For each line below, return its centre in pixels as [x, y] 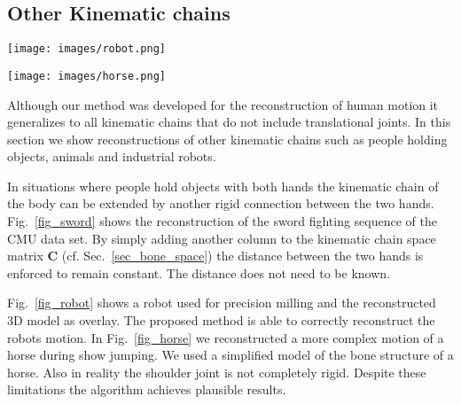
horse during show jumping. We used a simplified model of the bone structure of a [230, 355]
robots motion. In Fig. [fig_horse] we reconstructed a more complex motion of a [226, 337]
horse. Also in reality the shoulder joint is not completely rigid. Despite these [217, 372]
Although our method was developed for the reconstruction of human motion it [223, 104]
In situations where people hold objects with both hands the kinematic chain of [223, 186]
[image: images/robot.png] [86, 49]
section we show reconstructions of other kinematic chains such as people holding [227, 139]
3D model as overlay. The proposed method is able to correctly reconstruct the [221, 320]
